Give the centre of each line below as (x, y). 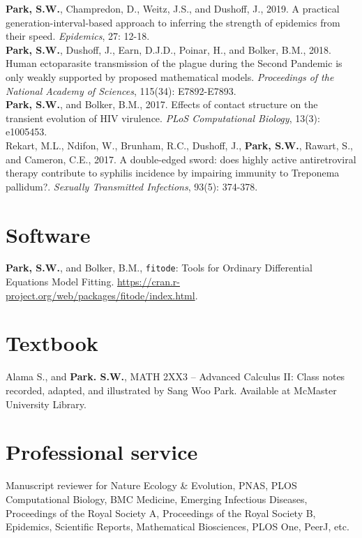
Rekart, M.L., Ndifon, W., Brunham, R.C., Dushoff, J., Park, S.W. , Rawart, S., (179, 145)
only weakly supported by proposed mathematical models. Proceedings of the (170, 76)
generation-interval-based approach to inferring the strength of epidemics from (173, 22)
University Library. (46, 404)
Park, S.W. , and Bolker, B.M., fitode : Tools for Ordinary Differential (159, 268)
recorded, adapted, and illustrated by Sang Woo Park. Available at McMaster (171, 390)
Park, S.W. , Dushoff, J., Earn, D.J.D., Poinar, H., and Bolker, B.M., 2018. (168, 49)
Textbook (52, 343)
